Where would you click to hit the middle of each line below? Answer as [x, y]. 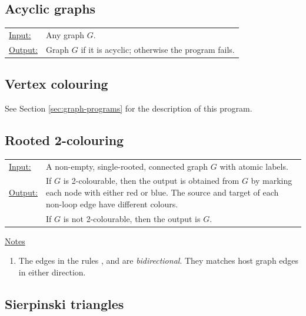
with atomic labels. [254, 166]
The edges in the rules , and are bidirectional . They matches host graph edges [159, 260]
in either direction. [52, 272]
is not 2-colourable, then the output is [132, 218]
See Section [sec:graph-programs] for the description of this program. [129, 108]
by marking [272, 181]
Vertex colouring [56, 84]
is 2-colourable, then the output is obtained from [151, 181]
